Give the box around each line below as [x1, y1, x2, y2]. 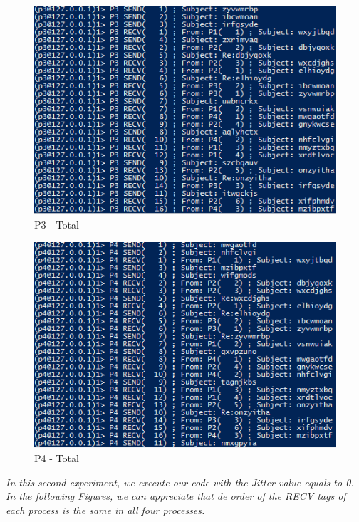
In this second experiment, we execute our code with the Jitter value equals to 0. [6, 474, 354, 489]
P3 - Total [34, 217, 79, 232]
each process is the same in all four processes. [6, 502, 205, 517]
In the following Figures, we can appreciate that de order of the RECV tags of [6, 489, 346, 503]
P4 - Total [34, 451, 79, 466]
